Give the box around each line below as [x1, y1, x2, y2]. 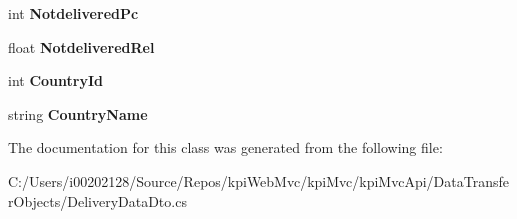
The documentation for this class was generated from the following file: [8, 137, 443, 158]
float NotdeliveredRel [8, 36, 155, 57]
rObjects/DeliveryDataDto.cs [8, 190, 187, 211]
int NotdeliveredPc [8, 3, 139, 23]
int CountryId [8, 70, 103, 91]
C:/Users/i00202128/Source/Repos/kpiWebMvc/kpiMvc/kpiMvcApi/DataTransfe [8, 170, 509, 191]
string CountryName [8, 103, 148, 124]
